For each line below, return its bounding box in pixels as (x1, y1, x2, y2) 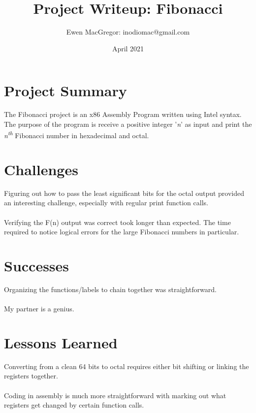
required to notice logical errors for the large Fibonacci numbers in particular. (4, 226, 239, 237)
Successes (4, 255, 69, 275)
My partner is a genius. (4, 303, 74, 314)
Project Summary (4, 80, 127, 101)
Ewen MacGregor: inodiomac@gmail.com (66, 27, 190, 37)
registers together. (4, 371, 58, 381)
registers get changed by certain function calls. (4, 400, 144, 410)
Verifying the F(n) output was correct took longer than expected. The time (4, 217, 231, 227)
